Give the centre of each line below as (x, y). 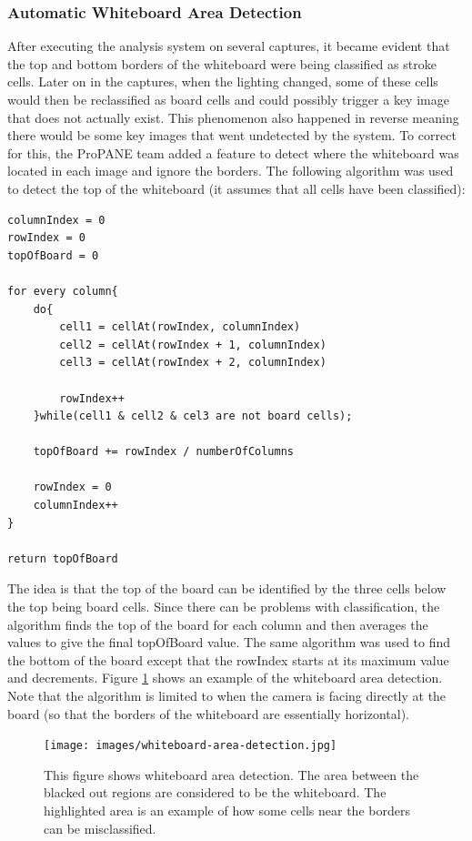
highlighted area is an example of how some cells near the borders (227, 811)
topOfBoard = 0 (53, 255)
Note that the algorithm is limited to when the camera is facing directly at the (227, 695)
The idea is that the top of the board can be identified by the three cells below (227, 588)
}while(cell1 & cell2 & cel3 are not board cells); (193, 416)
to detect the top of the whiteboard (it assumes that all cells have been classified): (236, 188)
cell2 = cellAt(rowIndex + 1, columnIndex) (193, 345)
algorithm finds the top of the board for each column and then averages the (218, 624)
